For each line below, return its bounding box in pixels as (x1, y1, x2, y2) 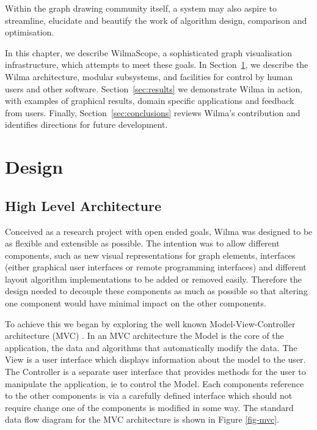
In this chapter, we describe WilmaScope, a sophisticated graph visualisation (5, 46, 292, 59)
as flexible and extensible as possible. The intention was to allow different (5, 237, 280, 250)
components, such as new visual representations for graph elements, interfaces (5, 248, 296, 261)
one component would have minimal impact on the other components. (5, 297, 266, 310)
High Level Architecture (5, 196, 162, 215)
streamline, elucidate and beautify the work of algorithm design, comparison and (5, 13, 307, 26)
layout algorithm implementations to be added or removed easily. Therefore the (5, 272, 302, 285)
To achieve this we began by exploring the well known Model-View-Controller (5, 317, 296, 330)
